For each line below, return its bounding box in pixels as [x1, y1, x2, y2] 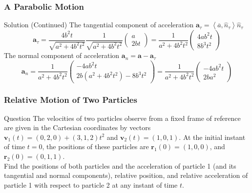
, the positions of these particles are [42, 141, 149, 152]
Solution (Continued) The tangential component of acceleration [4, 19, 194, 30]
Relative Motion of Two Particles [4, 94, 137, 106]
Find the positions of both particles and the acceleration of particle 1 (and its [4, 160, 236, 171]
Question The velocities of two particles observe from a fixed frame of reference [4, 113, 241, 123]
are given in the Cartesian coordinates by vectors [4, 122, 151, 133]
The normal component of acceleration [4, 50, 120, 60]
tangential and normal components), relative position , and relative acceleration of [4, 170, 248, 180]
